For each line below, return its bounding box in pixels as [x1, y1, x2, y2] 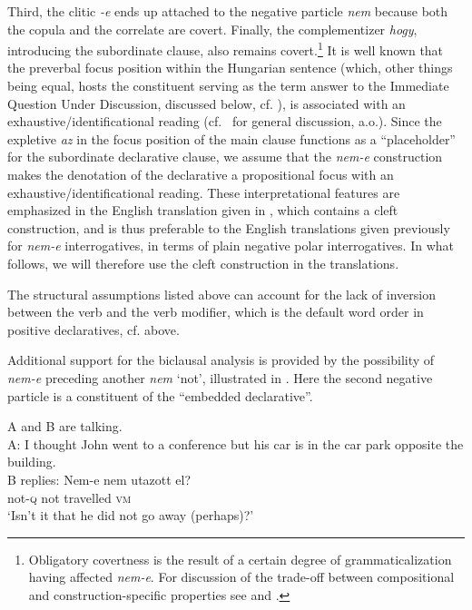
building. [7, 452, 56, 471]
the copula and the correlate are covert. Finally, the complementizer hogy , [7, 19, 418, 38]
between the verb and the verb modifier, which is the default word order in [7, 302, 424, 321]
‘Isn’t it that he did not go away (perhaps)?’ [7, 506, 254, 525]
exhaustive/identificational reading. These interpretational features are [7, 182, 400, 202]
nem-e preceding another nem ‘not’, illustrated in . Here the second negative [7, 368, 433, 387]
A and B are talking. [7, 417, 123, 436]
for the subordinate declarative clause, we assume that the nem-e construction [7, 147, 443, 166]
